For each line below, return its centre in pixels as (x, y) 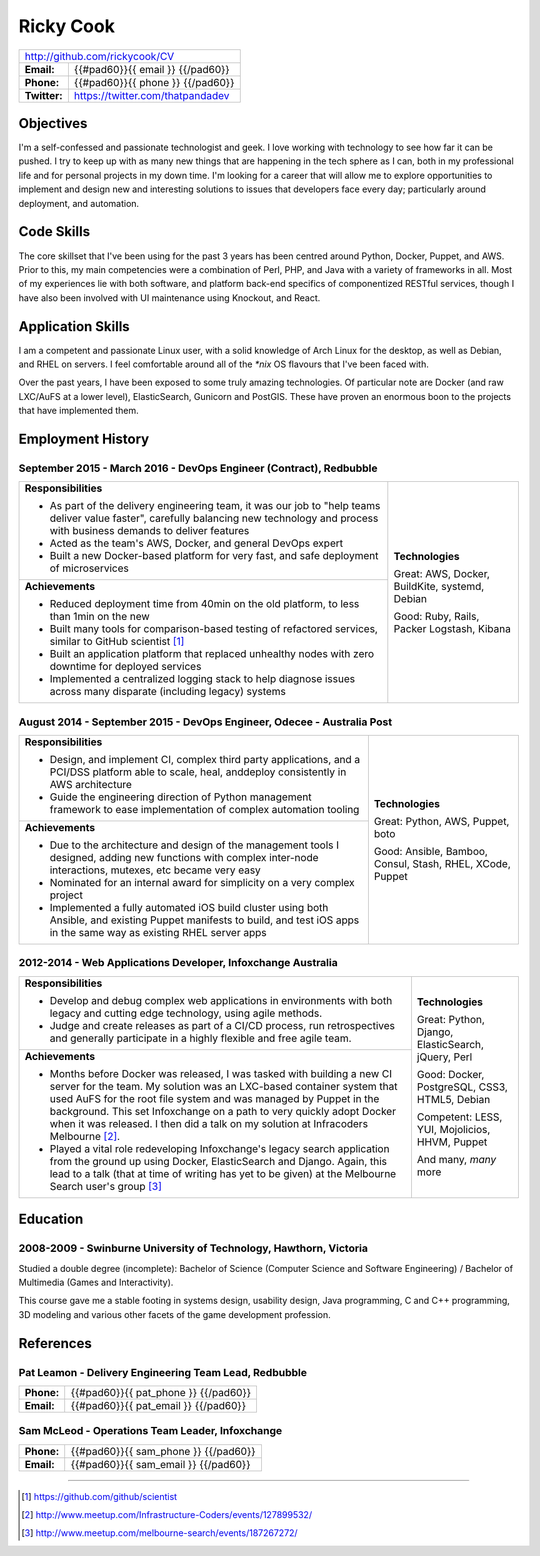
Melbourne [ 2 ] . (84, 1136)
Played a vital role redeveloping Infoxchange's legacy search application (219, 1148)
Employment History (84, 438)
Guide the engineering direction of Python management (180, 797)
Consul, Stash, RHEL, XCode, (442, 863)
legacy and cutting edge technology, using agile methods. (186, 1013)
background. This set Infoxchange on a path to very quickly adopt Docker (223, 1111)
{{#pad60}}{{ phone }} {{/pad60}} (154, 82)
